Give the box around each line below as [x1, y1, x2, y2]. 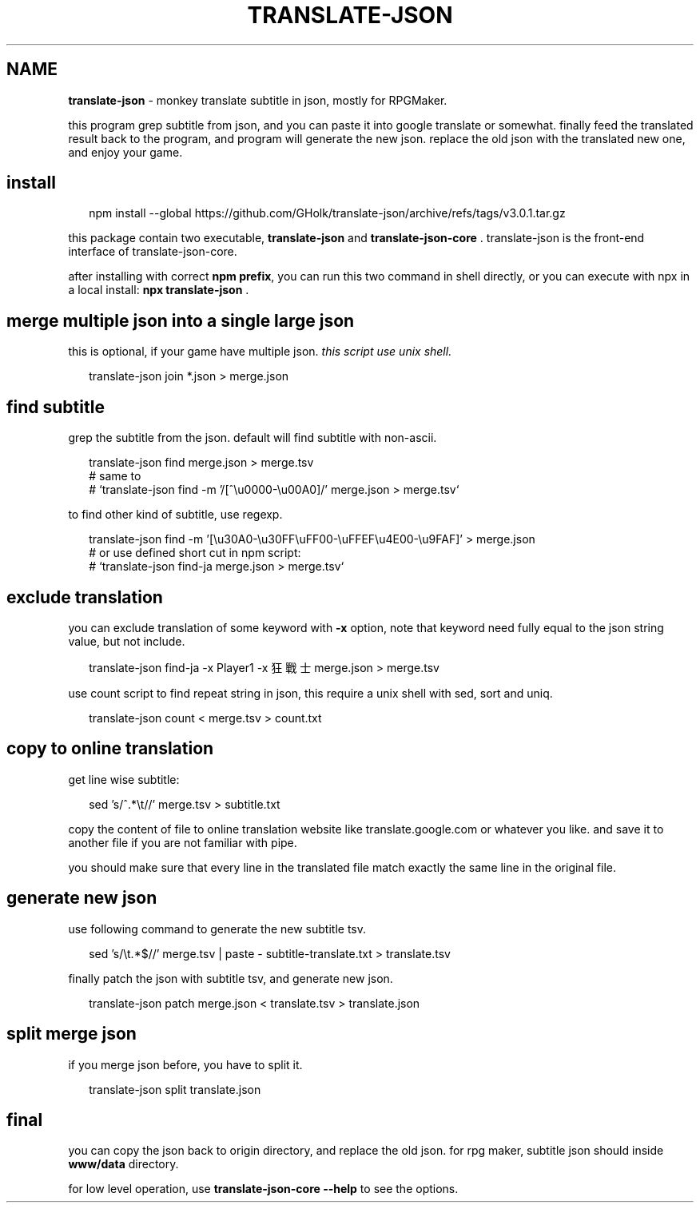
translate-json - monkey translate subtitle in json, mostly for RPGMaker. [68, 93, 447, 107]
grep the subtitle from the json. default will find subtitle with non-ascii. [68, 431, 437, 445]
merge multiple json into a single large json [6, 310, 355, 331]
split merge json [6, 1024, 137, 1044]
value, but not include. [68, 634, 185, 648]
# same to [89, 469, 141, 483]
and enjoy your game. [68, 145, 183, 159]
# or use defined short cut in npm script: [89, 546, 301, 560]
